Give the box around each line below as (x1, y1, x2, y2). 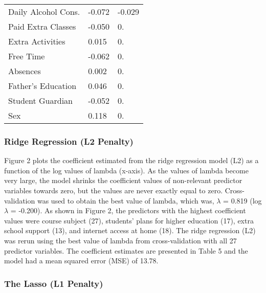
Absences (8, 65, 41, 77)
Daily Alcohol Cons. (8, 6, 80, 17)
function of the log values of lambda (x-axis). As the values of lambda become (4, 165, 249, 175)
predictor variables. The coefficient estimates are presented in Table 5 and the (4, 245, 248, 256)
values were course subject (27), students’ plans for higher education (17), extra (4, 215, 254, 226)
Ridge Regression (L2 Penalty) (4, 134, 134, 147)
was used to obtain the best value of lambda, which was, (37, 195, 214, 206)
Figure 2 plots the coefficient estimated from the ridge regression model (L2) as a (4, 155, 259, 166)
